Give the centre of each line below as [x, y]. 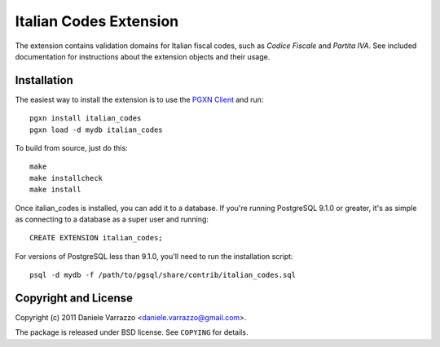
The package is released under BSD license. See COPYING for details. [132, 332]
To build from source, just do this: [71, 148]
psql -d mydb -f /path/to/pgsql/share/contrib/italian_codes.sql [163, 275]
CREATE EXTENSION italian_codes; [96, 238]
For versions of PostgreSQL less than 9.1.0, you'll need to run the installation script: [154, 256]
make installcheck [66, 178]
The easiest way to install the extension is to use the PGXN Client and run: [139, 99]
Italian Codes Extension [97, 21]
